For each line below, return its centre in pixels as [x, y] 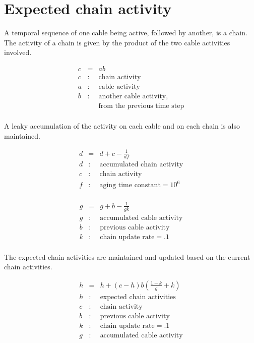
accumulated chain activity [141, 164]
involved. [18, 52]
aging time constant [130, 185]
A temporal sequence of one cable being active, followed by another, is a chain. [126, 33]
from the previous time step [141, 106]
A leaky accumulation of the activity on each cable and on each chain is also [122, 126]
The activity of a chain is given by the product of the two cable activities [117, 42]
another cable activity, [133, 97]
